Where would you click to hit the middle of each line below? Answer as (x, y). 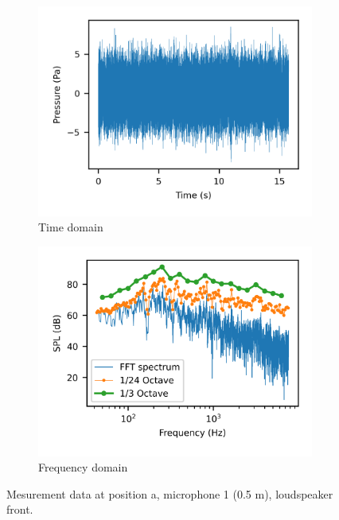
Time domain (71, 227)
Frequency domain (83, 467)
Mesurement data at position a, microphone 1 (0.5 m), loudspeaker (170, 493)
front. (20, 509)
